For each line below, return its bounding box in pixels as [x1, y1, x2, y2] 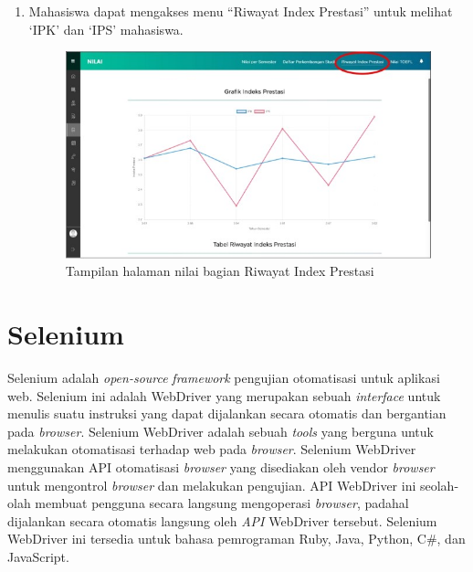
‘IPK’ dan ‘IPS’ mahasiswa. [28, 19, 184, 38]
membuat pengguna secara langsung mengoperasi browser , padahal [35, 493, 409, 513]
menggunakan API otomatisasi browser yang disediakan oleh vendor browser [7, 458, 435, 477]
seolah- [419, 475, 459, 494]
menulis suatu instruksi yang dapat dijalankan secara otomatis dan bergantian [7, 404, 447, 423]
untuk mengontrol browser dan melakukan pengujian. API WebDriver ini [7, 475, 416, 494]
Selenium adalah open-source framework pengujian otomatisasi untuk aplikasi [7, 368, 440, 387]
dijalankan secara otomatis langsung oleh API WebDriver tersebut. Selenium [7, 511, 437, 530]
